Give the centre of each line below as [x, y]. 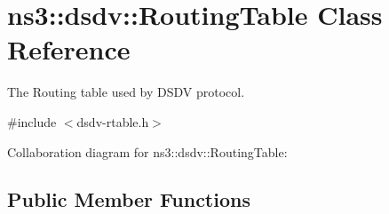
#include [32, 121]
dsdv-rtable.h [113, 121]
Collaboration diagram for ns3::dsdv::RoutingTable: [147, 151]
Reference [69, 49]
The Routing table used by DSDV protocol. [126, 92]
